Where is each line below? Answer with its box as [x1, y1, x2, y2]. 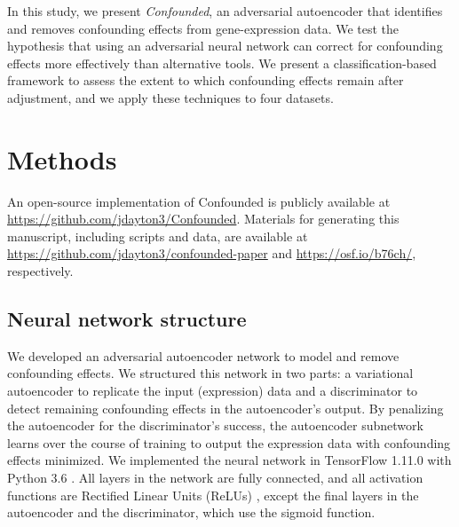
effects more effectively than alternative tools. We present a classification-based [7, 53, 437, 72]
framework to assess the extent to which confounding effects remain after [7, 71, 404, 90]
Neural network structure [7, 305, 247, 333]
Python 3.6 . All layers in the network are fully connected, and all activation [7, 468, 423, 487]
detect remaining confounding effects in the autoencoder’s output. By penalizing [7, 398, 444, 417]
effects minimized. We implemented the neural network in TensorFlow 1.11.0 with [7, 451, 452, 469]
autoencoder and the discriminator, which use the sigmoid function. [7, 503, 376, 522]
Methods [7, 140, 117, 177]
